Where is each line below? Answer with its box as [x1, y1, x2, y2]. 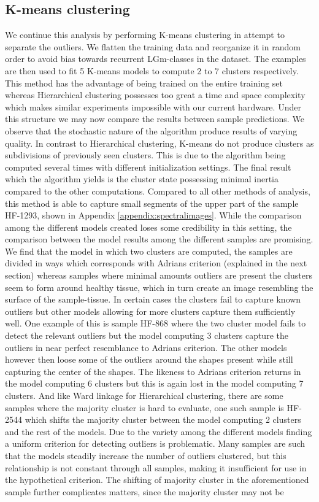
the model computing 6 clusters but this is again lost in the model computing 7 [5, 377, 304, 390]
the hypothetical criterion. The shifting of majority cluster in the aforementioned [5, 473, 309, 486]
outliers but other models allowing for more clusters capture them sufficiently [5, 304, 296, 317]
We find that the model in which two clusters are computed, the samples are [5, 244, 293, 257]
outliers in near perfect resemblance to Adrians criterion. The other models [5, 341, 287, 353]
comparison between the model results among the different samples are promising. [5, 233, 313, 245]
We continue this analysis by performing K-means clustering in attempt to [5, 28, 285, 41]
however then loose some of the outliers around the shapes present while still [5, 353, 293, 366]
